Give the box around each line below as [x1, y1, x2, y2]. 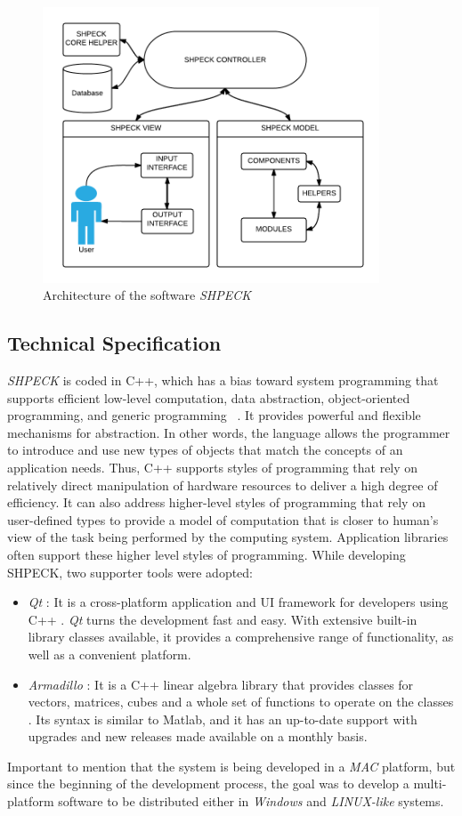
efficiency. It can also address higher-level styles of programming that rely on [7, 493, 426, 512]
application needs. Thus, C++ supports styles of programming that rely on [7, 457, 418, 476]
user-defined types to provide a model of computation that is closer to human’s [7, 510, 439, 529]
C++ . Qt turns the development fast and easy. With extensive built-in [28, 610, 417, 628]
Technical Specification [7, 329, 222, 357]
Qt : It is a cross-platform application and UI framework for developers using [28, 593, 449, 611]
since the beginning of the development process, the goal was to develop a [7, 774, 409, 793]
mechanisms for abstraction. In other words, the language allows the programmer [7, 423, 450, 441]
